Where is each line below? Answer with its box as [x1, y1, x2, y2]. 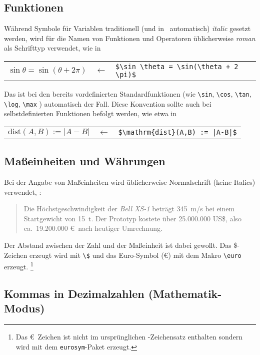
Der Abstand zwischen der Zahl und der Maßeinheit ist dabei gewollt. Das [4, 240, 231, 250]
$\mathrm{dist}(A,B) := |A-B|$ [118, 128, 237, 137]
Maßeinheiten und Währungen [4, 153, 165, 169]
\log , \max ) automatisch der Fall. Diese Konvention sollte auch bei [4, 98, 211, 109]
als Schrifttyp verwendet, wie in [4, 43, 101, 53]
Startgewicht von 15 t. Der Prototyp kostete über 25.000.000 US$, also [23, 213, 241, 223]
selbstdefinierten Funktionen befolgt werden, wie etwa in [4, 108, 177, 119]
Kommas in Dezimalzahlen [4, 285, 144, 301]
